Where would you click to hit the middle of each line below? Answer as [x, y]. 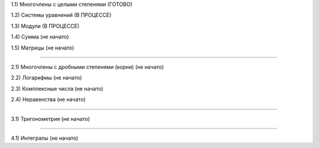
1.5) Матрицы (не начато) [43, 48]
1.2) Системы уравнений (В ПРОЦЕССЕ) [61, 15]
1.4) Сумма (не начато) [40, 37]
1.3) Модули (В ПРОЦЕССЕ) [45, 26]
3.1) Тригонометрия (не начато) [51, 119]
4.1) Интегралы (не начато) [45, 138]
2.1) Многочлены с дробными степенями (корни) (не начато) [87, 67]
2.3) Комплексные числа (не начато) [57, 88]
